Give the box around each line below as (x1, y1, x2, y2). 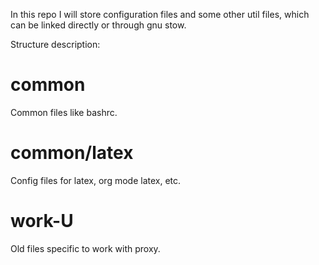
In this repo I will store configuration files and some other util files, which (10, 9, 310, 20)
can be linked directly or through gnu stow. (10, 19, 187, 31)
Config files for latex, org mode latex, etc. (10, 174, 182, 186)
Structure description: (10, 39, 101, 50)
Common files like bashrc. (10, 106, 118, 118)
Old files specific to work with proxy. (10, 242, 161, 254)
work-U (10, 210, 74, 233)
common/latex (10, 142, 134, 164)
